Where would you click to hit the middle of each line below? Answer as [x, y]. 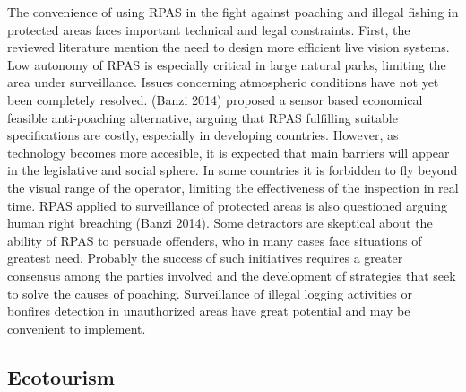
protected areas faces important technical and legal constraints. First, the [209, 29]
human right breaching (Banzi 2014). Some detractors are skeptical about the [220, 223]
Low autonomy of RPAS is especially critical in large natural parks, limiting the [227, 64]
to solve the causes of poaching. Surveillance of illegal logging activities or [210, 293]
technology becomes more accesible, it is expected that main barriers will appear [229, 152]
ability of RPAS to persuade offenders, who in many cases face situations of [215, 240]
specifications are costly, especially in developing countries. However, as [203, 135]
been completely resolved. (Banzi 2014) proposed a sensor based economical [215, 99]
